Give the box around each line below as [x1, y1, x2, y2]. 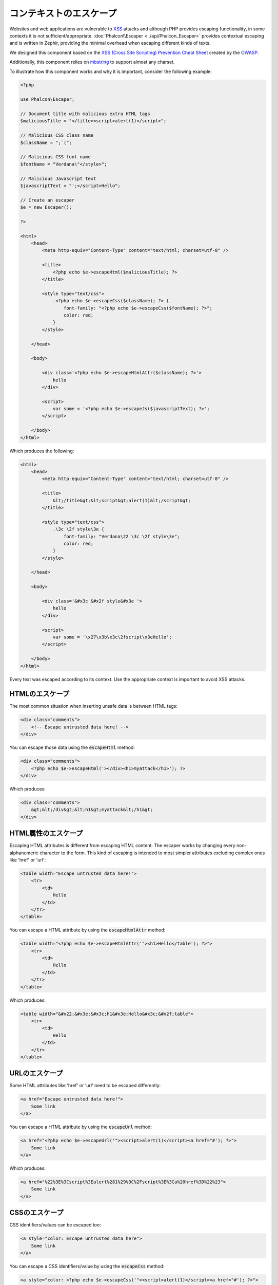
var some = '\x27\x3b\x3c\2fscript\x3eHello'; [52, 634, 172, 640]
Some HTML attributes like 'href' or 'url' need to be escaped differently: [9, 1082, 161, 1089]
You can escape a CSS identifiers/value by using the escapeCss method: [9, 1263, 165, 1269]
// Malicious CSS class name [20, 133, 94, 138]
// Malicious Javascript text [20, 175, 96, 181]
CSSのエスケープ [9, 1208, 64, 1217]
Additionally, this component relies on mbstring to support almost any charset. [9, 59, 175, 65]
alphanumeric [9, 850, 38, 856]
